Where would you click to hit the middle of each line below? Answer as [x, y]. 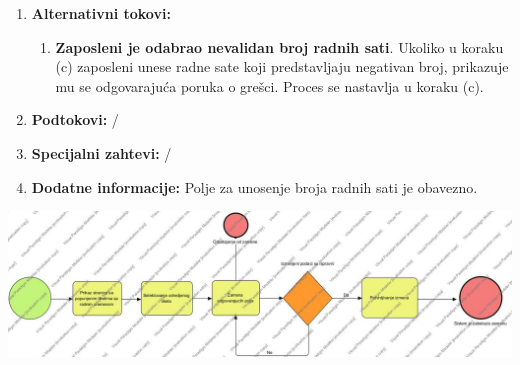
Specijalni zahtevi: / [101, 152]
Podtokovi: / [75, 119]
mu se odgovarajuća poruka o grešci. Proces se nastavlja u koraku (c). [269, 85]
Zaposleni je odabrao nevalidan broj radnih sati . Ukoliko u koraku [279, 46]
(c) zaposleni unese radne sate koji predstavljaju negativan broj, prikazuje [282, 66]
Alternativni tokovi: [101, 13]
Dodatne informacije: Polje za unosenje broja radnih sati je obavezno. [254, 186]
